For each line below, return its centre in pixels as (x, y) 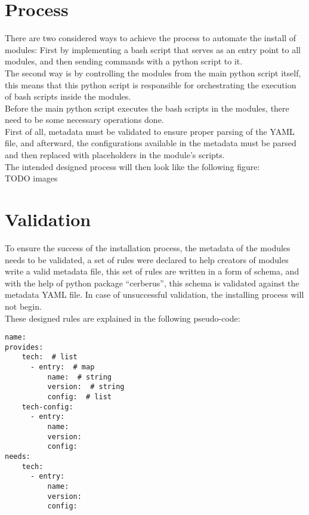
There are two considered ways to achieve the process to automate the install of (151, 38)
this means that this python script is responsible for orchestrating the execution (151, 84)
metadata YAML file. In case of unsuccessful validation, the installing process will (154, 294)
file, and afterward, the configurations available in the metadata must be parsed (151, 143)
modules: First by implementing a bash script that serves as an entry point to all (153, 49)
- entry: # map (62, 367)
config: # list (79, 397)
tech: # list (50, 357)
